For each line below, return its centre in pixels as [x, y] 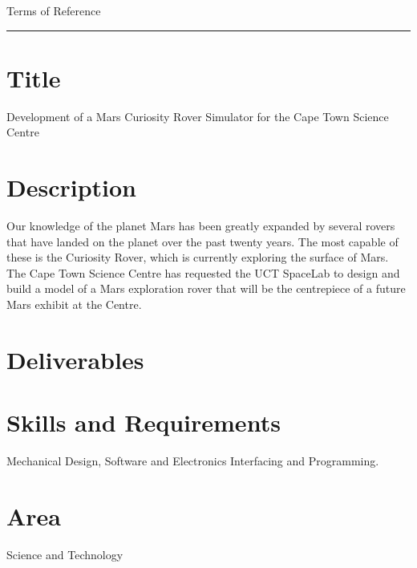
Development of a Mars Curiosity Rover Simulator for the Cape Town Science [198, 116]
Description [72, 187]
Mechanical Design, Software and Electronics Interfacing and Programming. [193, 461]
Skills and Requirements [144, 422]
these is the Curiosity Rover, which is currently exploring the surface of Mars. [198, 257]
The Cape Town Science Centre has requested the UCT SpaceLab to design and [203, 272]
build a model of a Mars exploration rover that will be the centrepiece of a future [206, 288]
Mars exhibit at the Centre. [74, 304]
